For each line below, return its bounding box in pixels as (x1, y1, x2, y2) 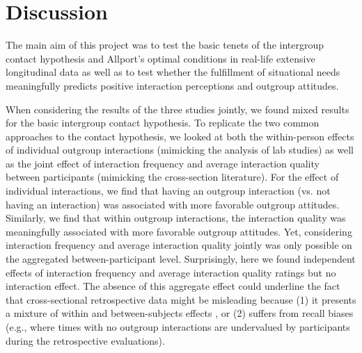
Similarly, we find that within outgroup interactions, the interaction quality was (6, 211, 346, 225)
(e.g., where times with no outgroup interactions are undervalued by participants (6, 320, 350, 334)
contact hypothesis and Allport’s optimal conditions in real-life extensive (6, 51, 315, 65)
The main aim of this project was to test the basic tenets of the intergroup (6, 38, 324, 52)
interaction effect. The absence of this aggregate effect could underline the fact (6, 279, 340, 293)
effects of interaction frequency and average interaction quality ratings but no (6, 265, 336, 279)
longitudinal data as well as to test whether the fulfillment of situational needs (6, 65, 340, 79)
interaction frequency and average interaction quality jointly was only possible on (6, 238, 352, 252)
